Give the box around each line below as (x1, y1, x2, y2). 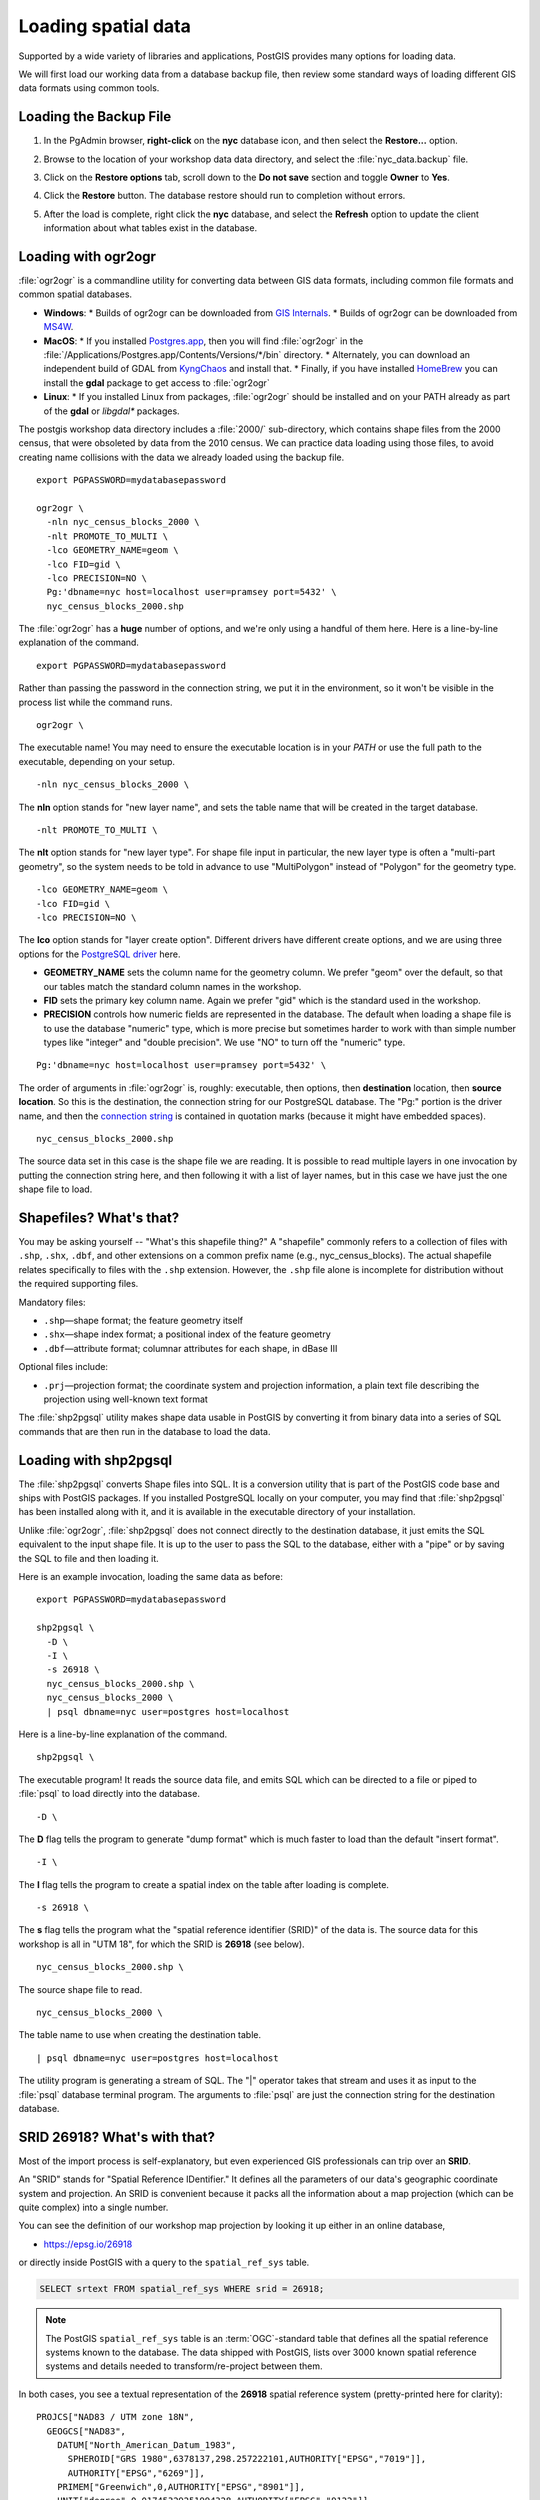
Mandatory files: (18, 1296, 86, 1308)
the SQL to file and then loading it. (18, 1552, 159, 1564)
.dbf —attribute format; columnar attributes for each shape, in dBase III (43, 1342, 338, 1354)
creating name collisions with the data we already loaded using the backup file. (18, 451, 345, 463)
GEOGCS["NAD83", (46, 2425, 127, 2437)
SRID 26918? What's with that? (18, 2128, 215, 2145)
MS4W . (43, 321, 74, 333)
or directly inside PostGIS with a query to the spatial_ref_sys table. (18, 2256, 310, 2269)
